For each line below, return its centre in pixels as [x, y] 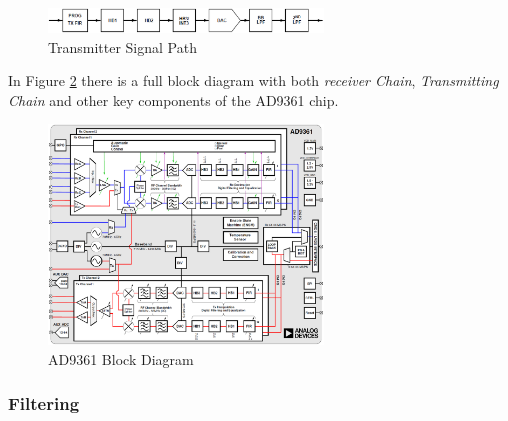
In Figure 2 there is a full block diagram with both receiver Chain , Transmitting [253, 80]
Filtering [44, 403]
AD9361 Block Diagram [121, 358]
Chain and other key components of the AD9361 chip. [173, 99]
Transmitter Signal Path [122, 46]
